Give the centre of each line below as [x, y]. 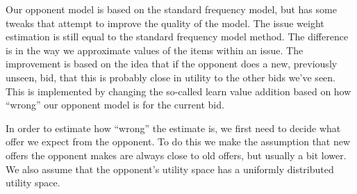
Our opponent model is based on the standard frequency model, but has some [171, 9]
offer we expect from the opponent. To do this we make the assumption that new [178, 142]
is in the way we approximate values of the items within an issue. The [155, 50]
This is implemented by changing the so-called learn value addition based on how [178, 91]
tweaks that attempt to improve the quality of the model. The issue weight [165, 23]
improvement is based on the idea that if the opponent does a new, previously [172, 64]
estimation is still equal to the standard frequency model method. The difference [177, 37]
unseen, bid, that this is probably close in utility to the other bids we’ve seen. [171, 77]
